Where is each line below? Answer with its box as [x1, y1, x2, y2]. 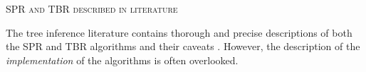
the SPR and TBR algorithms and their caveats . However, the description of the [6, 39, 360, 54]
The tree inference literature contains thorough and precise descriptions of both [6, 25, 352, 40]
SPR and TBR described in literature [6, 1, 178, 16]
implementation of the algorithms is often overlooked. [6, 52, 239, 67]
